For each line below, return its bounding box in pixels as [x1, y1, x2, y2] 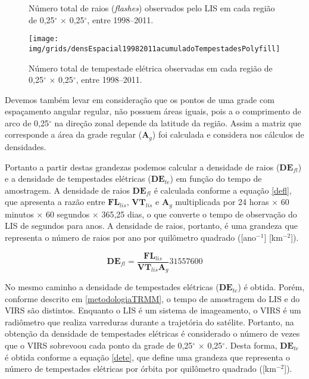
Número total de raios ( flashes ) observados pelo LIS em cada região [29, 2, 275, 14]
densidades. [5, 140, 46, 153]
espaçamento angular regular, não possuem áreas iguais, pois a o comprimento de [5, 105, 301, 117]
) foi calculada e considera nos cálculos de [152, 128, 304, 141]
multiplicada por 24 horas [175, 195, 269, 208]
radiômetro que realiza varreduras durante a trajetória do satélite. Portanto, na [5, 315, 294, 328]
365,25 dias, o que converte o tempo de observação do [101, 207, 297, 220]
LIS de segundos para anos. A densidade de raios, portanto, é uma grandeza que [5, 219, 298, 232]
